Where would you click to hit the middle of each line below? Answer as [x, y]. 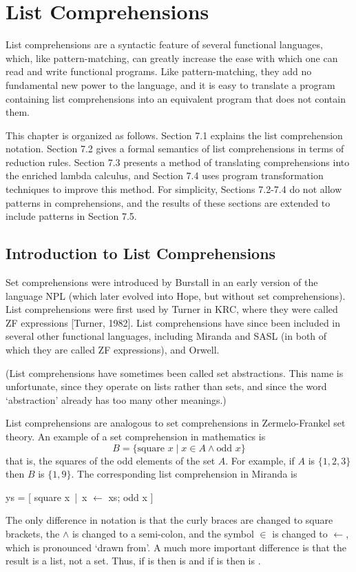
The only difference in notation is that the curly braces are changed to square [169, 520]
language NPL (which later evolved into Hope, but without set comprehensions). [176, 295]
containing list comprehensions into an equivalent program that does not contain [176, 98]
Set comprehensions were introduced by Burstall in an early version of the [162, 282]
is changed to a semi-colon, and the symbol [163, 533]
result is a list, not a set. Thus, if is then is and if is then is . [133, 561]
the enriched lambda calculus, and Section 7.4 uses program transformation [165, 175]
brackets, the [33, 533]
